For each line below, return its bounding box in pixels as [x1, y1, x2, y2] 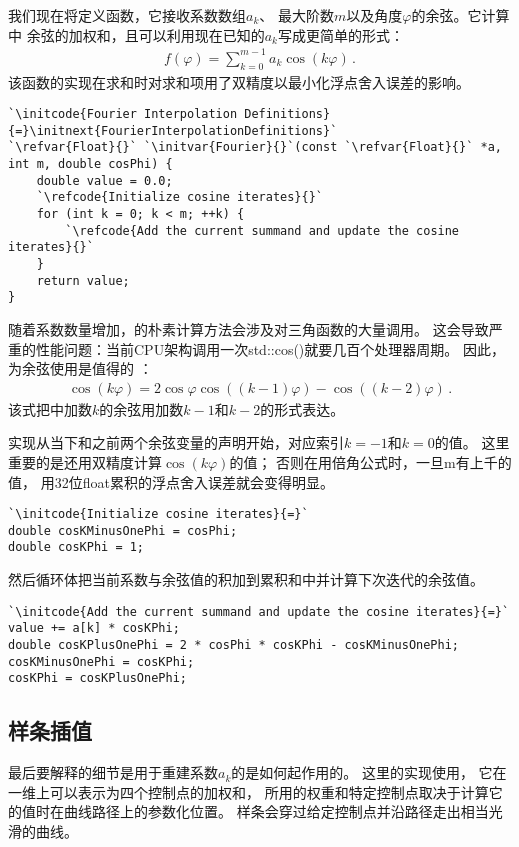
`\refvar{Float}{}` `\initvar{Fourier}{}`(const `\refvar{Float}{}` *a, [8, 140, 502, 155]
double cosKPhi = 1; [8, 540, 145, 555]
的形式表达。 [260, 398, 345, 419]
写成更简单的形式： [277, 24, 404, 45]
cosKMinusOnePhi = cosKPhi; [8, 654, 195, 669]
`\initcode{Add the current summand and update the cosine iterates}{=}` [8, 604, 510, 619]
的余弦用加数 [99, 398, 184, 419]
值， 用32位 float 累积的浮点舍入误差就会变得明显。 [8, 471, 334, 492]
